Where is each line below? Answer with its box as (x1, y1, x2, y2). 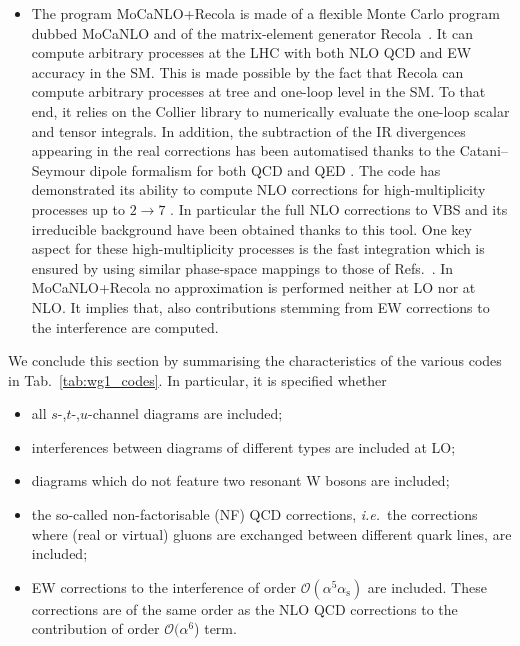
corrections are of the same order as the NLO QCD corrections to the (31, 598, 458, 619)
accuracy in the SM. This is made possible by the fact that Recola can (31, 61, 464, 82)
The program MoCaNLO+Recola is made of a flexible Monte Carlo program (31, 3, 500, 23)
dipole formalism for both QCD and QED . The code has (89, 159, 441, 180)
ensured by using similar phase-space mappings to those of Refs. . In (31, 257, 454, 278)
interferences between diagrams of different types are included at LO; (31, 436, 456, 457)
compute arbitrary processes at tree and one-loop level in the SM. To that (31, 81, 486, 102)
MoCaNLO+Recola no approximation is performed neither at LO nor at (31, 277, 476, 298)
